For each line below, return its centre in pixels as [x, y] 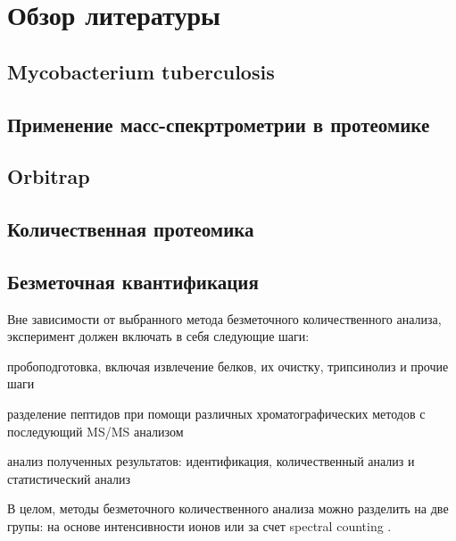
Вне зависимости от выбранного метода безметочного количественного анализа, [224, 318]
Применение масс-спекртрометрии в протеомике [219, 124]
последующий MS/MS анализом [95, 431]
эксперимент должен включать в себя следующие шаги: [158, 336]
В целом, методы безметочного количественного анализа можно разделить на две [228, 508]
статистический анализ [69, 478]
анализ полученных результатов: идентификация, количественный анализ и [211, 461]
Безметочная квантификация [133, 281]
